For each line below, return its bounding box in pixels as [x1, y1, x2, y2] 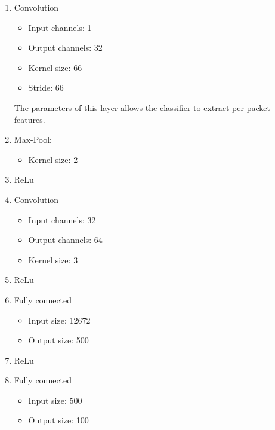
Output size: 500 [28, 334, 89, 346]
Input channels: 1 [28, 21, 92, 33]
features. [14, 113, 45, 125]
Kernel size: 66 [28, 61, 82, 73]
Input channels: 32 [28, 213, 96, 226]
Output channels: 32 [28, 41, 103, 54]
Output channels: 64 [28, 234, 103, 246]
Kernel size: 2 [28, 153, 78, 165]
